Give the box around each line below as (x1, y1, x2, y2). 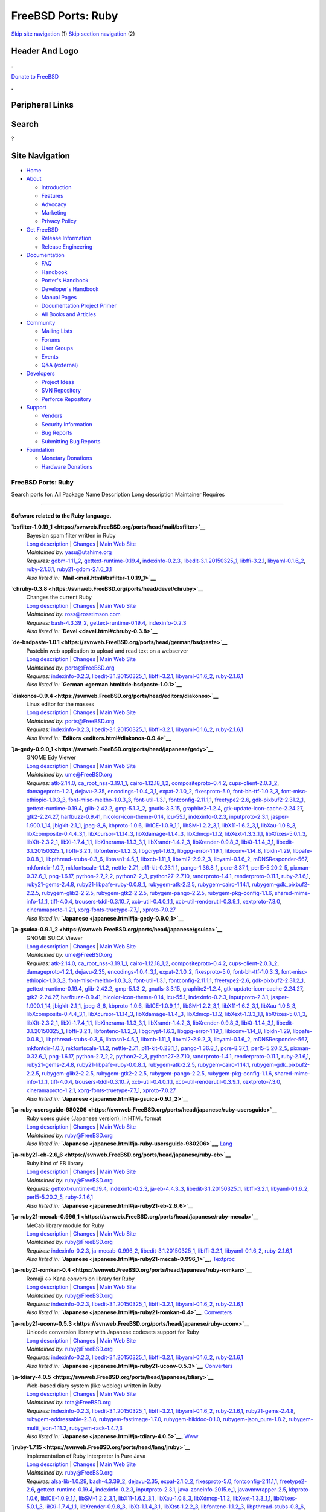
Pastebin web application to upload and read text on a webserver (26, 647, 188, 654)
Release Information (41, 235, 92, 242)
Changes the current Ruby (26, 593, 92, 601)
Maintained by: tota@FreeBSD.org (26, 1399, 112, 1406)
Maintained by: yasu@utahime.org (26, 549, 112, 556)
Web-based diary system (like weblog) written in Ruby (26, 1382, 161, 1389)
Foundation (26, 446, 54, 453)
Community (26, 319, 56, 327)
